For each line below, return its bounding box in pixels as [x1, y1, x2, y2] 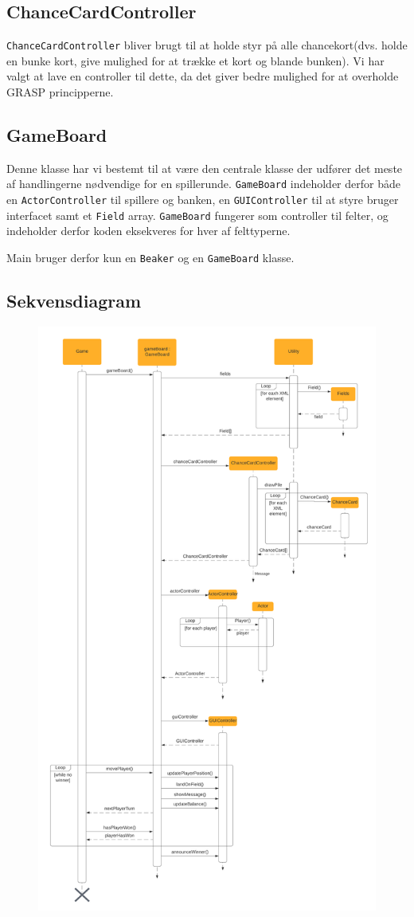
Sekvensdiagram [6, 288, 142, 313]
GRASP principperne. [6, 84, 114, 100]
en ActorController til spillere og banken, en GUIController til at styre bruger [6, 191, 399, 208]
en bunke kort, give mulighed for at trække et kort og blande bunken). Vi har [6, 52, 385, 69]
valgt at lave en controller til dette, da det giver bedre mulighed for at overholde [6, 68, 399, 84]
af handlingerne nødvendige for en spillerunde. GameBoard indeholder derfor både [6, 175, 400, 192]
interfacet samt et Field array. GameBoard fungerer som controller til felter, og [6, 206, 389, 223]
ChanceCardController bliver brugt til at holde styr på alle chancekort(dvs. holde [6, 37, 408, 53]
